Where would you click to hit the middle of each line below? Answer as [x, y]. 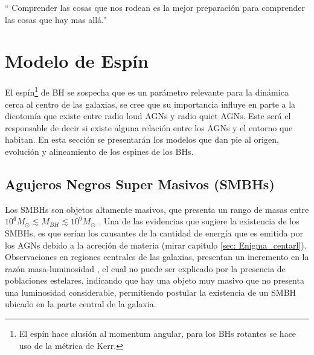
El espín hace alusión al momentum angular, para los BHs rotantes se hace [158, 334]
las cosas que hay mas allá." [56, 19]
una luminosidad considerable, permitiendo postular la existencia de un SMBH [151, 292]
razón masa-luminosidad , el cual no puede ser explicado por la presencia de [145, 268]
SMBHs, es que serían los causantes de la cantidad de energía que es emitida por [154, 233]
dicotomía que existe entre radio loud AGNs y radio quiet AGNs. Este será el [148, 116]
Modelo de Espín [77, 61]
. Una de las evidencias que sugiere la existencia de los [199, 221]
